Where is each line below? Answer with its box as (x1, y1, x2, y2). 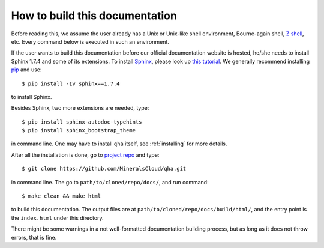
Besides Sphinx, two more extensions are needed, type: (11, 104, 149, 112)
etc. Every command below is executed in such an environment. (11, 38, 169, 45)
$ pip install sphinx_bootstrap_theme (22, 127, 136, 134)
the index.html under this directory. (11, 214, 104, 222)
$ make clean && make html (22, 193, 101, 199)
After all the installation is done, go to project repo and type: (11, 151, 160, 159)
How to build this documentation (11, 9, 177, 22)
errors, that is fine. (11, 234, 57, 241)
